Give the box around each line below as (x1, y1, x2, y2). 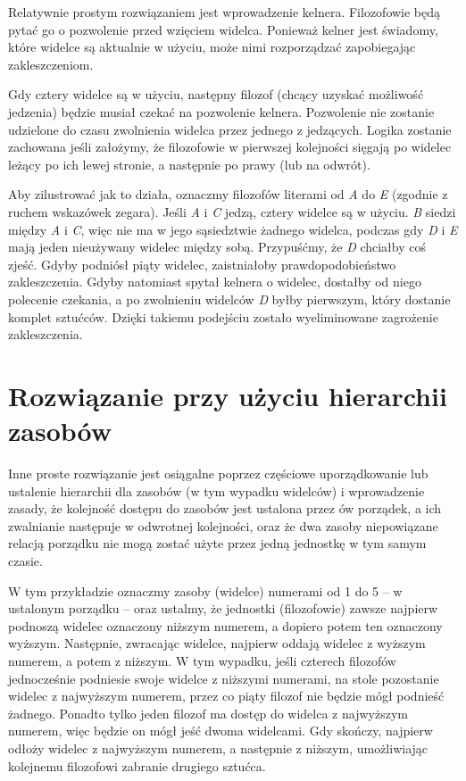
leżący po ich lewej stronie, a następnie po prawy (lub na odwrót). (8, 154, 370, 173)
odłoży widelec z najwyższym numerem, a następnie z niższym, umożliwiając (8, 738, 429, 757)
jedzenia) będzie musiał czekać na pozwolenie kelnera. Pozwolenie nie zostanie (8, 102, 435, 120)
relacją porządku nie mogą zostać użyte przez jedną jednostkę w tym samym (8, 534, 427, 553)
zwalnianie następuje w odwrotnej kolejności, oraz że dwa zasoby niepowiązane (8, 516, 438, 535)
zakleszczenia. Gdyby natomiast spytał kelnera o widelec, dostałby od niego (8, 272, 421, 291)
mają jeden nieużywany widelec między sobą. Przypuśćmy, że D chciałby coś (8, 237, 426, 256)
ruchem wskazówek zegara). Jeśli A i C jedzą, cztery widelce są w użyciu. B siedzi (8, 202, 456, 220)
